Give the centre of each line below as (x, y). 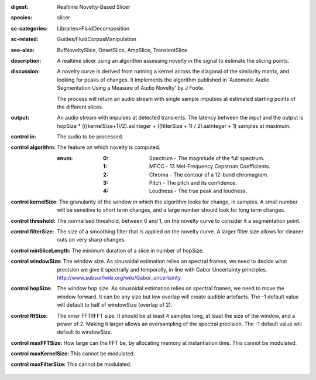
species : (21, 18)
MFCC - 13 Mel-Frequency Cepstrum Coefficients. (210, 167)
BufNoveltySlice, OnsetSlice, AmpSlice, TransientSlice (122, 50)
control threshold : (33, 220)
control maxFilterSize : (38, 364)
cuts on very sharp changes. (91, 240)
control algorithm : (33, 147)
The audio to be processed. (90, 137)
